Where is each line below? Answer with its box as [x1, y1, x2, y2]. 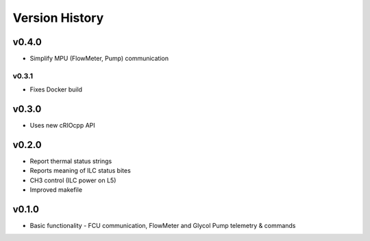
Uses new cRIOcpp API [29, 122, 95, 130]
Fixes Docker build [29, 85, 82, 94]
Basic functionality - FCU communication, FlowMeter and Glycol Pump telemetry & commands [29, 222, 296, 230]
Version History [12, 10, 104, 25]
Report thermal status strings [29, 157, 112, 165]
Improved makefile [29, 186, 82, 194]
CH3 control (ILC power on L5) [29, 176, 116, 184]
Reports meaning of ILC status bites [29, 167, 132, 175]
